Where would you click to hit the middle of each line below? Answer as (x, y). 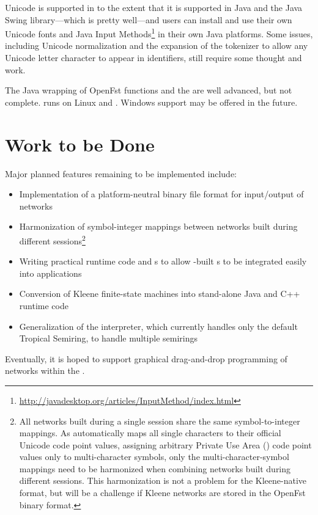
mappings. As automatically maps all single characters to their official (150, 433)
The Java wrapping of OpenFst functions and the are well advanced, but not (149, 90)
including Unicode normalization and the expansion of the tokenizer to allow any (157, 46)
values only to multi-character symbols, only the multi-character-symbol (154, 457)
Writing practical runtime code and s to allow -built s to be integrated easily (163, 261)
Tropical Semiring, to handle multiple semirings (108, 338)
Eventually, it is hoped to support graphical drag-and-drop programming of (146, 358)
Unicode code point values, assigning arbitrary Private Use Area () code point (165, 444)
